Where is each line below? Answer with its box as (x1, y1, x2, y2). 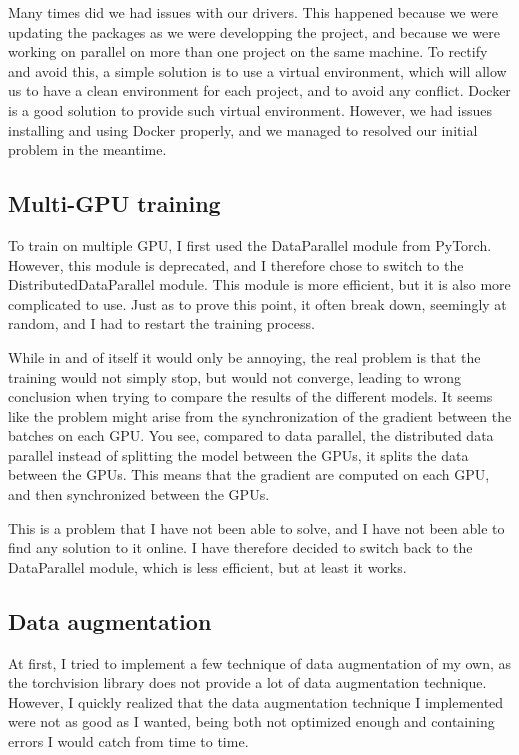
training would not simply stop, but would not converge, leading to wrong (8, 366, 461, 387)
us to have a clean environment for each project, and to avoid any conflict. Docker (8, 80, 511, 101)
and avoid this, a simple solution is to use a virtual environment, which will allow (8, 60, 507, 81)
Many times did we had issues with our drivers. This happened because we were (8, 2, 498, 22)
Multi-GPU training (8, 188, 221, 219)
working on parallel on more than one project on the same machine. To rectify (8, 41, 488, 62)
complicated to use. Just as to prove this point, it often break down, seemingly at (8, 293, 507, 314)
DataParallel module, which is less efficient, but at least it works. (8, 556, 407, 577)
